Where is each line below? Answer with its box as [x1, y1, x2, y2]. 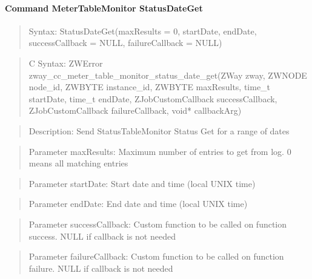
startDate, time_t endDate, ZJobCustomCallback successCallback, [28, 92, 277, 105]
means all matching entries [28, 157, 128, 169]
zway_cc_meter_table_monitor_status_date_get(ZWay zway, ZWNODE [28, 68, 307, 81]
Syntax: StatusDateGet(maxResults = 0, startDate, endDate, [28, 24, 257, 37]
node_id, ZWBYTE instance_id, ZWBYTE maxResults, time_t [28, 80, 271, 93]
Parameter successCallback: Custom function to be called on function [28, 217, 287, 230]
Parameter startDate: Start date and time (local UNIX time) [28, 177, 256, 189]
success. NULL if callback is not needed [28, 229, 176, 242]
